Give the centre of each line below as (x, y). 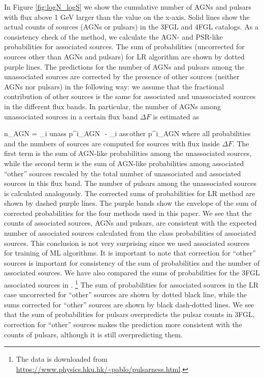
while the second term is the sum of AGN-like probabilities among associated (124, 163)
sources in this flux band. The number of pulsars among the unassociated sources (130, 183)
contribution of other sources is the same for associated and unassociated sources (130, 96)
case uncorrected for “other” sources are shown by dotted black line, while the (126, 294)
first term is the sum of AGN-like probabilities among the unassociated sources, (128, 153)
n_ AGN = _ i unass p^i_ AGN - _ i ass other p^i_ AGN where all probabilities (127, 133)
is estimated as (176, 116)
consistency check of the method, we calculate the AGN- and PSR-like (113, 36)
